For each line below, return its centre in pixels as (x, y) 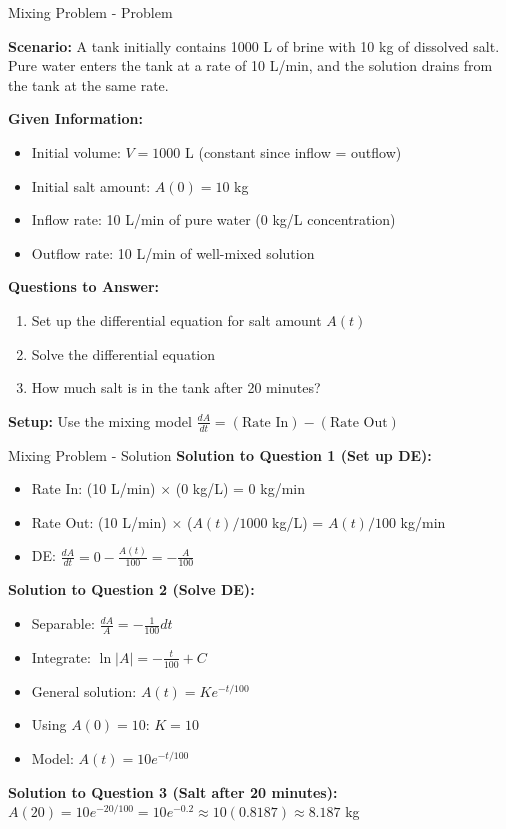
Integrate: (61, 656)
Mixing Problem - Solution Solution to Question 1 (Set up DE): (220, 454)
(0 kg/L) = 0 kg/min (240, 488)
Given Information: (75, 118)
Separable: (63, 623)
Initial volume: (76, 151)
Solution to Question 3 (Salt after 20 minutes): (173, 791)
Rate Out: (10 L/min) (99, 521)
